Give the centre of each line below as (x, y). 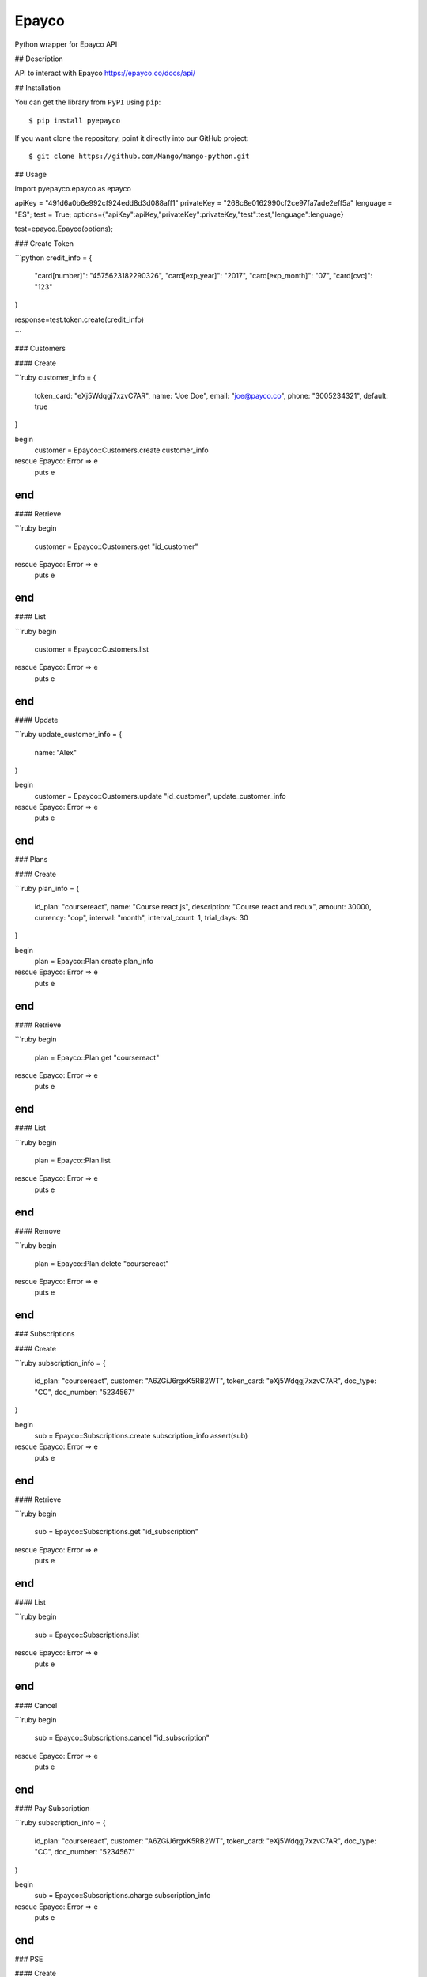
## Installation (38, 88)
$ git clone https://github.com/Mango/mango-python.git (139, 157)
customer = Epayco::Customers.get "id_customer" (116, 546)
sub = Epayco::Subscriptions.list (87, 1635)
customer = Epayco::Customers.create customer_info (121, 450)
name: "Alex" (56, 752)
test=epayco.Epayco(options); (64, 229)
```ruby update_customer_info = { (68, 735)
